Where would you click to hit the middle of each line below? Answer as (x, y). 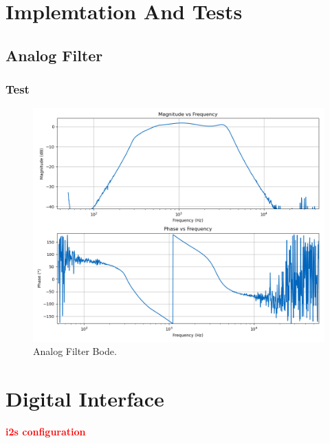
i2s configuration (46, 431)
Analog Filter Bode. (75, 351)
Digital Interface (85, 398)
